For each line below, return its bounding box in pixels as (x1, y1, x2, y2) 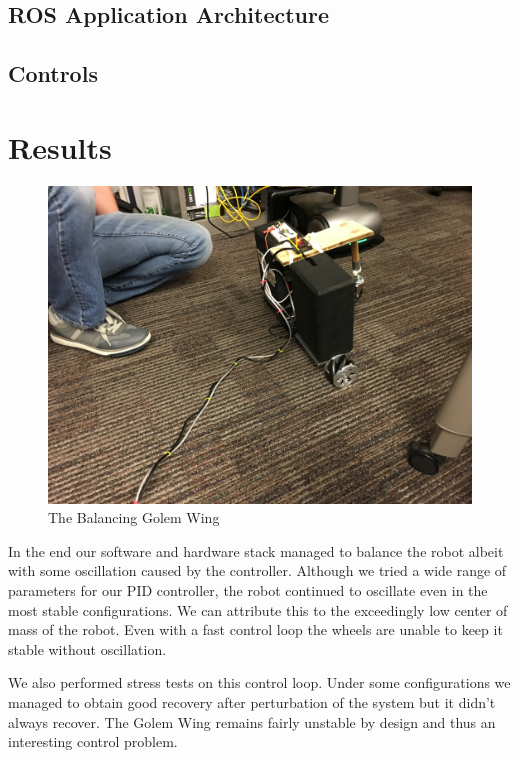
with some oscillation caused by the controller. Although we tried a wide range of (8, 560, 507, 581)
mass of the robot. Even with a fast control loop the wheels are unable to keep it (8, 619, 503, 640)
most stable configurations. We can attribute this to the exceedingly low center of (8, 599, 508, 620)
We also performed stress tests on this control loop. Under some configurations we (8, 672, 511, 693)
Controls (8, 58, 98, 89)
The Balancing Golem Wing (48, 507, 220, 528)
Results (8, 126, 112, 167)
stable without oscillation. (8, 638, 167, 659)
